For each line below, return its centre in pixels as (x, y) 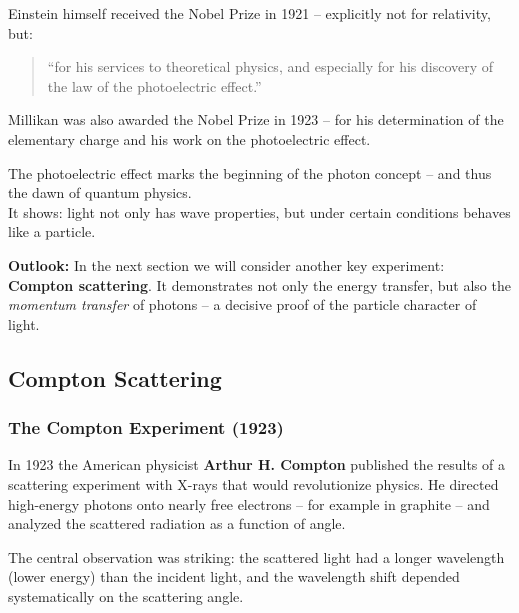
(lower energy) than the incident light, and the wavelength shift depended (234, 576)
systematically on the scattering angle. (126, 595)
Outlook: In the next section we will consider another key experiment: (226, 264)
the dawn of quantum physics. (100, 192)
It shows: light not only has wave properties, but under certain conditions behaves (259, 211)
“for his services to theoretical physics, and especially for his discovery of (270, 66)
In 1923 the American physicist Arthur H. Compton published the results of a (256, 464)
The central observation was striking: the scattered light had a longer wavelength (256, 556)
